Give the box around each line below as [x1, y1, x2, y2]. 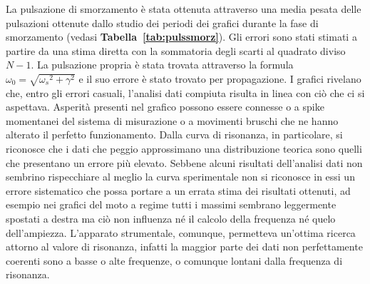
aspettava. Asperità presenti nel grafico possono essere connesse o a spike [6, 99, 324, 114]
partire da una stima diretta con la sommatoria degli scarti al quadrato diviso [6, 43, 346, 58]
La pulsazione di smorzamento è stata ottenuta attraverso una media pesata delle [6, 1, 361, 16]
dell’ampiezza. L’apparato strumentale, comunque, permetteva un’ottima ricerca [6, 225, 356, 240]
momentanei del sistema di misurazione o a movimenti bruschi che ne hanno [6, 113, 339, 128]
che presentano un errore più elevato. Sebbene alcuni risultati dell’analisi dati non [6, 155, 363, 170]
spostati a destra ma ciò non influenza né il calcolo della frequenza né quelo [6, 211, 336, 226]
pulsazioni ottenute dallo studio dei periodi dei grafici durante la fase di [6, 15, 319, 30]
